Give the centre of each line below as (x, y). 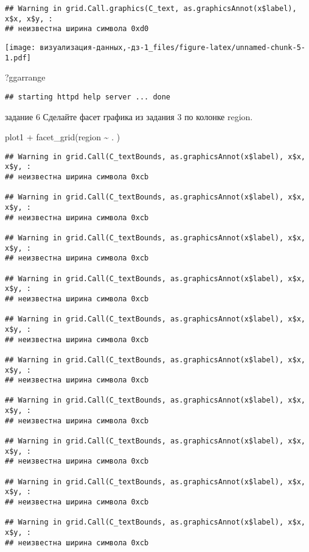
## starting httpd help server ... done (88, 97)
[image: (20, 47)
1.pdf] (18, 58)
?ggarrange (25, 77)
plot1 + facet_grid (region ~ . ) (63, 137)
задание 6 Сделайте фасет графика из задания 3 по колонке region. (129, 116)
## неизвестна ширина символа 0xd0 (77, 29)
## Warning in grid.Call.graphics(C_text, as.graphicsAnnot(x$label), (151, 9)
